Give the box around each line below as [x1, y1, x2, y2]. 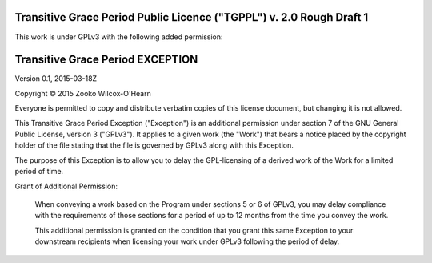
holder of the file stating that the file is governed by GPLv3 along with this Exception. [14, 140, 294, 150]
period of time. [14, 167, 64, 176]
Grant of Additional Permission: [14, 181, 118, 191]
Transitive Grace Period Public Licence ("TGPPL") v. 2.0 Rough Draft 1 [14, 10, 369, 24]
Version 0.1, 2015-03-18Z [14, 74, 98, 83]
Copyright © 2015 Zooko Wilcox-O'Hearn [14, 88, 151, 98]
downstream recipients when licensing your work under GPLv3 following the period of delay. [34, 237, 340, 246]
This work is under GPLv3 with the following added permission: [14, 32, 223, 42]
